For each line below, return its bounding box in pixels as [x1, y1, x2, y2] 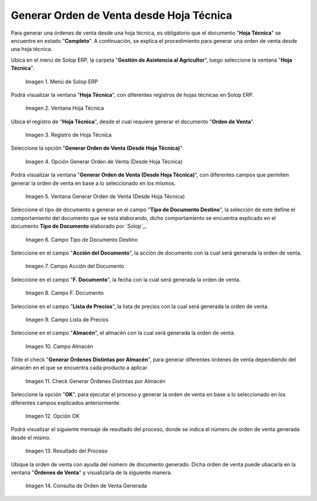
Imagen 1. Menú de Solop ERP [25, 78, 98, 85]
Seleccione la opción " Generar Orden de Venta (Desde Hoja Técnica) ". [11, 144, 184, 152]
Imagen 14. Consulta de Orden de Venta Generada [25, 482, 147, 489]
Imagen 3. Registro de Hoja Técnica [25, 131, 112, 138]
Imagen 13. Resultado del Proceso [25, 448, 108, 455]
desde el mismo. [11, 434, 51, 441]
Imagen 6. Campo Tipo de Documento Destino [25, 236, 138, 243]
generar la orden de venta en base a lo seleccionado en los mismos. [11, 180, 176, 187]
